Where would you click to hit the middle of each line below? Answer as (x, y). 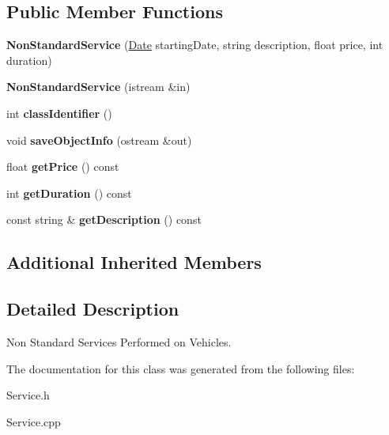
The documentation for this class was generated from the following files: (181, 368)
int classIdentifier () (59, 113)
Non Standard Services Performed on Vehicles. (119, 341)
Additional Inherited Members (134, 262)
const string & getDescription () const (104, 219)
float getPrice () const (63, 166)
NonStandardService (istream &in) (98, 87)
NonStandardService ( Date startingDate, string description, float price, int (195, 45)
